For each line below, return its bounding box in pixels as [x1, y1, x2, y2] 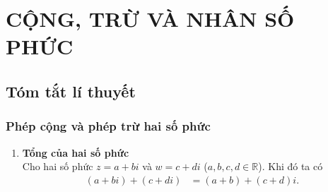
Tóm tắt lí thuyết [6, 80, 136, 102]
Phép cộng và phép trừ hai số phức [6, 117, 211, 135]
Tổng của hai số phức [22, 145, 129, 160]
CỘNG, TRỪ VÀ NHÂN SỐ [6, 4, 295, 33]
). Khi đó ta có [258, 159, 323, 174]
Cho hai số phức [22, 159, 93, 174]
